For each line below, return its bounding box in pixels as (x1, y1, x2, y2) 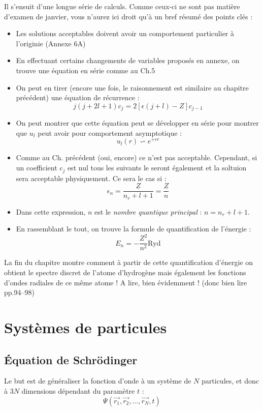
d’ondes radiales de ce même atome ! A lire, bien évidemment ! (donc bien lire (4, 277, 247, 287)
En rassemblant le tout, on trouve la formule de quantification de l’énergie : (16, 223, 251, 234)
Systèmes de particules (4, 316, 167, 337)
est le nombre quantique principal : (94, 206, 202, 217)
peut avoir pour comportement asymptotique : (38, 127, 182, 138)
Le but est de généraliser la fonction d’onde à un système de (4, 375, 191, 386)
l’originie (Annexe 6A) (16, 38, 86, 48)
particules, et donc (202, 375, 259, 386)
